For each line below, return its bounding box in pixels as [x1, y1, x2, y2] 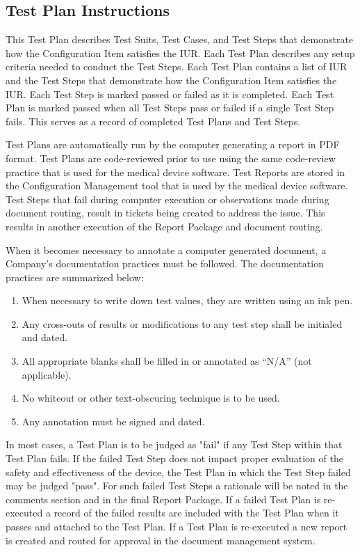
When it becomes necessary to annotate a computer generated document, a [6, 242, 327, 257]
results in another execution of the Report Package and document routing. [6, 219, 323, 233]
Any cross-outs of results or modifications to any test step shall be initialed [22, 316, 343, 331]
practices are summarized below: [6, 269, 144, 284]
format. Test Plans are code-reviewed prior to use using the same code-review [6, 150, 336, 165]
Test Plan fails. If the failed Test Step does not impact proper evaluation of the [6, 451, 343, 466]
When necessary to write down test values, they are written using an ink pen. [22, 293, 353, 308]
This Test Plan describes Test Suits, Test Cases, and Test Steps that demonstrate [6, 32, 354, 47]
